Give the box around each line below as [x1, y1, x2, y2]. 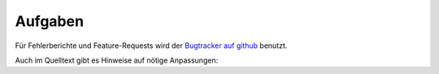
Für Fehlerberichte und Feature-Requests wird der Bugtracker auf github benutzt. [15, 41, 288, 50]
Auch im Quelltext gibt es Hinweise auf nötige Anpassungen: [15, 55, 219, 65]
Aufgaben [15, 12, 85, 30]
